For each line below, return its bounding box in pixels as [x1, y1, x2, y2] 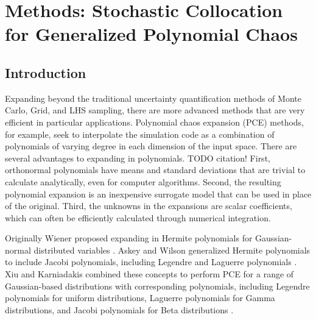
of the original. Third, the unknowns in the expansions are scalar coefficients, [5, 199, 292, 212]
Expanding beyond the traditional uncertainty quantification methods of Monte [5, 91, 301, 104]
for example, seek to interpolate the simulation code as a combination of [5, 127, 275, 140]
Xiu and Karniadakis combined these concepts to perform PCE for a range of [5, 268, 294, 280]
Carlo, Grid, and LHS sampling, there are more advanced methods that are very [5, 104, 305, 116]
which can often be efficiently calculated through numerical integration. [5, 211, 271, 224]
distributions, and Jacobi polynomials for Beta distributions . [5, 303, 234, 316]
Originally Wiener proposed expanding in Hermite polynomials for [5, 232, 253, 244]
